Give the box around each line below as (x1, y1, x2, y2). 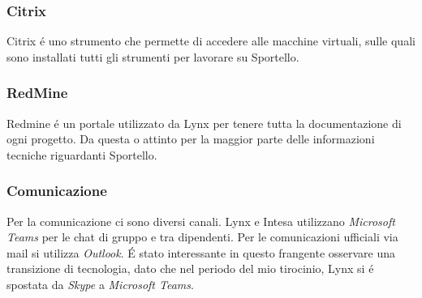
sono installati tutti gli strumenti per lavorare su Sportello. (6, 48, 299, 65)
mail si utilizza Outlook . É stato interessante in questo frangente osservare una (6, 244, 396, 261)
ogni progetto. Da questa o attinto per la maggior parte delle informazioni (6, 130, 375, 147)
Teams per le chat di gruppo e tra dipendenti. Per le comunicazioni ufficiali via (6, 228, 398, 245)
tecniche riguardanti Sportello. (6, 146, 157, 163)
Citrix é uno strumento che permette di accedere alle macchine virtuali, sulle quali (6, 32, 416, 49)
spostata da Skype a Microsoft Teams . (6, 276, 194, 292)
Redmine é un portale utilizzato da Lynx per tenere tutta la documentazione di (6, 114, 402, 131)
